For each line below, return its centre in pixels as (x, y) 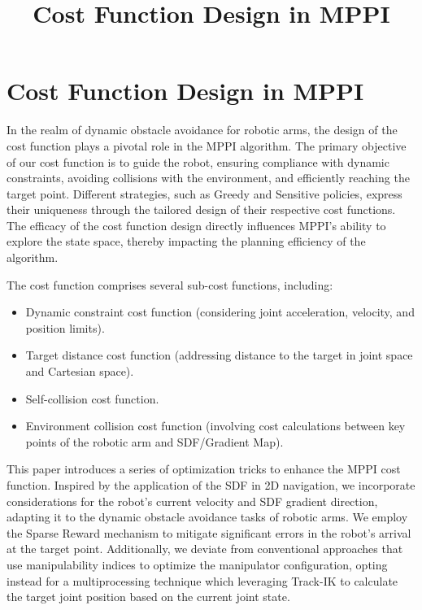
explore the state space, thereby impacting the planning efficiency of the (186, 241)
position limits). (65, 327)
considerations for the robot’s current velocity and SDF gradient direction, (192, 501)
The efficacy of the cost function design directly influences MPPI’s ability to (196, 225)
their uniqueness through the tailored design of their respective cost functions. (201, 209)
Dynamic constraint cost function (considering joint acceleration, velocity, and (220, 312)
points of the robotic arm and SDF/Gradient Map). (154, 441)
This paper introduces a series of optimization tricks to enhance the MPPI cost (204, 469)
